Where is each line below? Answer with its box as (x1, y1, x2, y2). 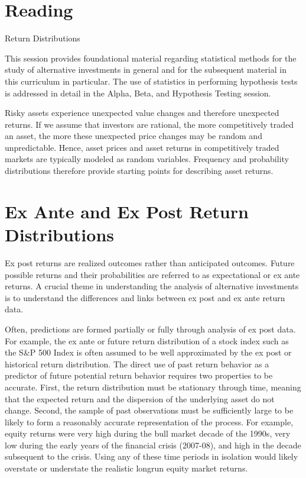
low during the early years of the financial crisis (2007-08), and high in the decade (5, 438, 301, 451)
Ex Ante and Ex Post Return (5, 199, 249, 223)
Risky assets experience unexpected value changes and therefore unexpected (5, 106, 279, 119)
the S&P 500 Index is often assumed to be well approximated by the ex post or (5, 346, 292, 358)
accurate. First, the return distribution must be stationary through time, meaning (5, 380, 301, 393)
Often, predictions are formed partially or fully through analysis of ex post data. (5, 322, 296, 335)
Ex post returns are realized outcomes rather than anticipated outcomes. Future (5, 256, 295, 269)
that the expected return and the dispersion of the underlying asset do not (5, 392, 275, 405)
